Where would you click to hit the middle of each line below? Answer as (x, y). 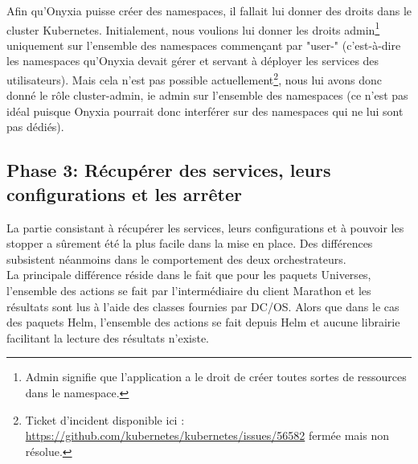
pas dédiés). (35, 127)
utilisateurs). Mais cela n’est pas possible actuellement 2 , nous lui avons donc (195, 78)
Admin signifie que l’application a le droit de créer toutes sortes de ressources (216, 377)
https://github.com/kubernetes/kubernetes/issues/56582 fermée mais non (207, 435)
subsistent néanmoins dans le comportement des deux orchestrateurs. (176, 259)
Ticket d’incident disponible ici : (105, 419)
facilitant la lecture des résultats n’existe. (108, 337)
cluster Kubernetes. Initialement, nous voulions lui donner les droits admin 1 (193, 28)
